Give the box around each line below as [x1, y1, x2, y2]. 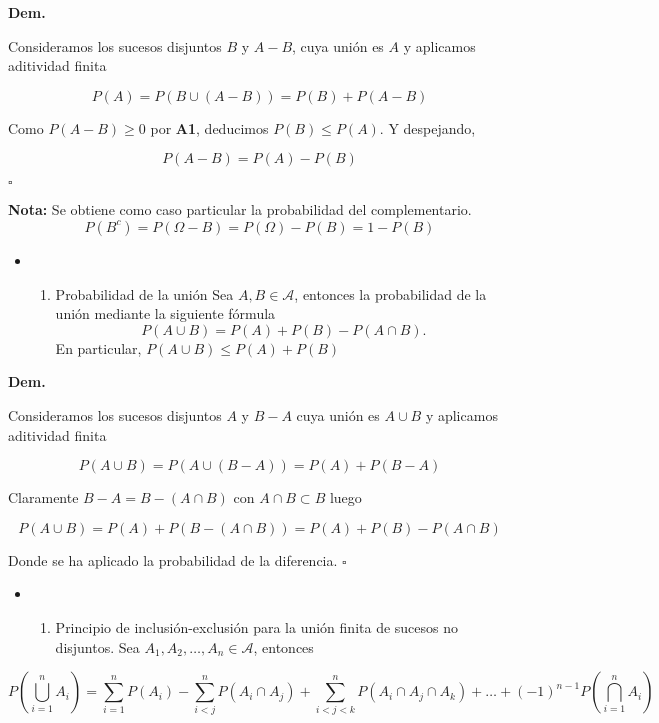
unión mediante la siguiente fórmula [55, 303, 276, 324]
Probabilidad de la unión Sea [55, 283, 234, 304]
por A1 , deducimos [150, 117, 269, 138]
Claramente [8, 487, 79, 508]
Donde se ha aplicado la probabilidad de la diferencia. [8, 549, 338, 570]
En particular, [55, 337, 142, 358]
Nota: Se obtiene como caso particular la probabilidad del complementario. [8, 199, 472, 220]
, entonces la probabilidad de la [294, 283, 487, 304]
